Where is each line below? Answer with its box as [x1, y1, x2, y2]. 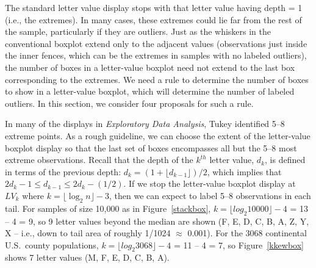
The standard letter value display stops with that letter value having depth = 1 [5, 1, 303, 13]
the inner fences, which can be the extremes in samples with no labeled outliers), [5, 49, 307, 62]
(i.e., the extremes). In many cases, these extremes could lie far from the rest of [5, 13, 302, 26]
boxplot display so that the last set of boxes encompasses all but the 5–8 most [5, 141, 297, 154]
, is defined [265, 153, 306, 166]
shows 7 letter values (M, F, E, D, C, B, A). [5, 251, 170, 264]
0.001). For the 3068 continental [187, 226, 307, 239]
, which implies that [207, 165, 282, 178]
